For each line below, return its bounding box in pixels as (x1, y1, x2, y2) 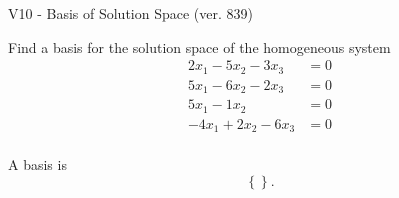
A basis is (8, 154, 67, 175)
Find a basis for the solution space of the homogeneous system (8, 36, 391, 57)
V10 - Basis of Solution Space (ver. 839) (8, 3, 253, 23)
